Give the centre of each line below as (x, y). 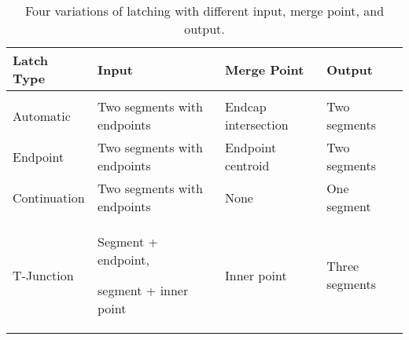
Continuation (49, 197)
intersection (256, 124)
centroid (247, 165)
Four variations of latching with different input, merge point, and (204, 11)
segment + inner (143, 290)
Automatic (42, 115)
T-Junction (43, 275)
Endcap (245, 106)
